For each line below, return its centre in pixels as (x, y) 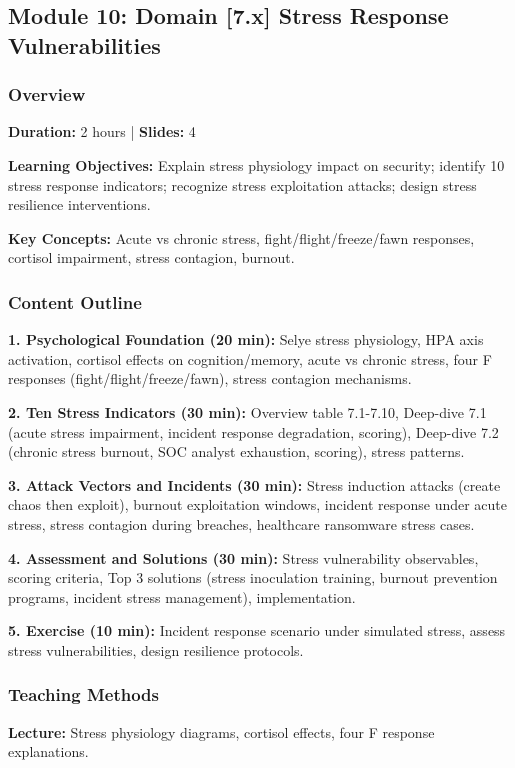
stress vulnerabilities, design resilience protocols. (156, 649)
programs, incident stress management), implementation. (182, 596)
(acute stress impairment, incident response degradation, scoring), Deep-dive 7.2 (253, 431)
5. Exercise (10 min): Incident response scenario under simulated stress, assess (257, 630)
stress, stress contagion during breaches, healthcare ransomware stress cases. (241, 523)
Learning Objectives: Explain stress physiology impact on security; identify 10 (256, 164)
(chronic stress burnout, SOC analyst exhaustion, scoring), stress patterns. (236, 451)
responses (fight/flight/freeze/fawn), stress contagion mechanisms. (210, 378)
